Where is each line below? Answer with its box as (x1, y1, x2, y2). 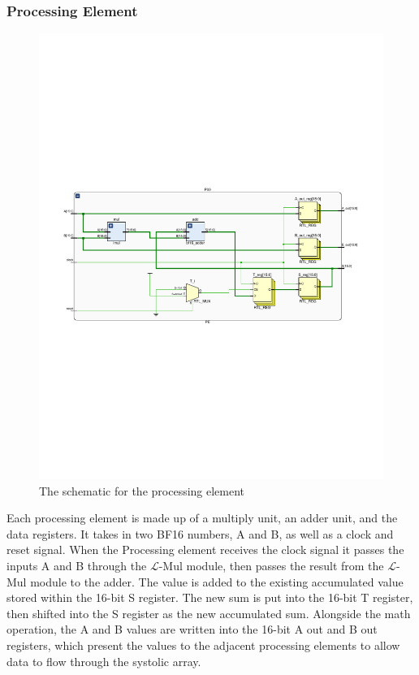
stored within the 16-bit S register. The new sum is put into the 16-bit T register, (6, 589, 413, 606)
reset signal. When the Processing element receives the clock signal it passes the (6, 541, 404, 558)
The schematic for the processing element (39, 482, 245, 499)
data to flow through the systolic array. (6, 652, 201, 669)
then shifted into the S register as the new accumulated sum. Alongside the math (6, 604, 411, 621)
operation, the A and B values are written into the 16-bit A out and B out (6, 621, 378, 638)
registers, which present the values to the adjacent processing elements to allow (6, 637, 400, 654)
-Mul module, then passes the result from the (158, 557, 384, 574)
